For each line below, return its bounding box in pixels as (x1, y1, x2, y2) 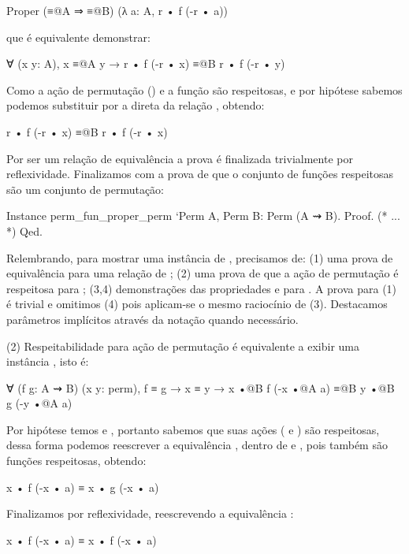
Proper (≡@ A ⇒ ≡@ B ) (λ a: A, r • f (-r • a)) (6, 2, 229, 18)
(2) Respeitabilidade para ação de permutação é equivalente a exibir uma (6, 337, 359, 354)
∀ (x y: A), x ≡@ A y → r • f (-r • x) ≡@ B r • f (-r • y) (6, 55, 285, 72)
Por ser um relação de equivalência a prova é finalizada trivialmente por (6, 150, 353, 166)
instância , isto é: (6, 353, 89, 370)
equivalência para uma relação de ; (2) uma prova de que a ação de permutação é (6, 265, 399, 281)
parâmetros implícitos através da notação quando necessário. (6, 310, 299, 327)
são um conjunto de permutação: (6, 180, 165, 197)
